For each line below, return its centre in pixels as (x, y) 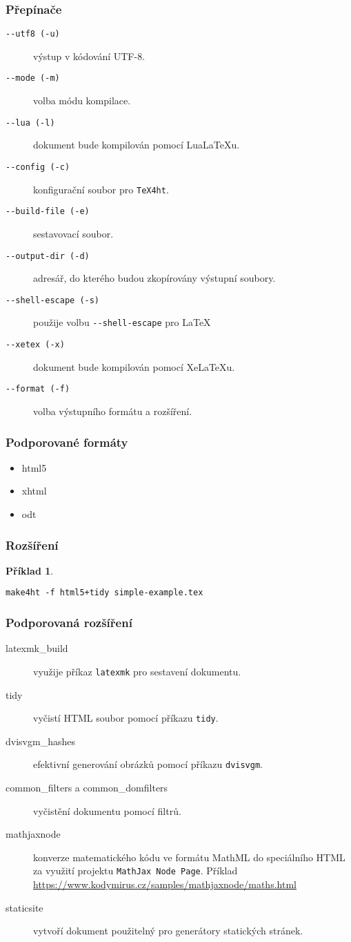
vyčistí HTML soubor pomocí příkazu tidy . (126, 718)
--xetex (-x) (35, 345)
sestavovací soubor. (73, 233)
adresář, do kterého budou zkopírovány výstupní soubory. (154, 278)
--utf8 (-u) (33, 34)
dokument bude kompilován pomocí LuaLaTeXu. (137, 145)
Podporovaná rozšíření (69, 622)
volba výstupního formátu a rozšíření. (113, 411)
